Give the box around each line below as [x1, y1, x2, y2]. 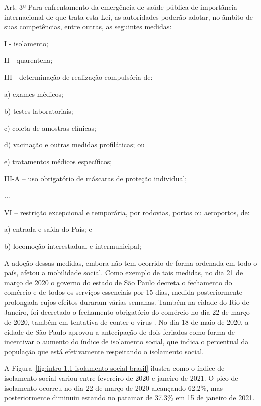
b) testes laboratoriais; [4, 106, 73, 116]
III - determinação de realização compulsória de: [4, 71, 153, 82]
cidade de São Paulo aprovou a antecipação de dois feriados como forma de [4, 326, 235, 337]
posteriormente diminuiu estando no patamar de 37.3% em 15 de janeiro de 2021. [4, 392, 255, 403]
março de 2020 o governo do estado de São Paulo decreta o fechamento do [4, 277, 232, 287]
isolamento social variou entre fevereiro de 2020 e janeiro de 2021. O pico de [4, 373, 238, 383]
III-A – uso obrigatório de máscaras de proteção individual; [4, 173, 187, 183]
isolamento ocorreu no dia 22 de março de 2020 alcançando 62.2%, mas [4, 382, 223, 393]
